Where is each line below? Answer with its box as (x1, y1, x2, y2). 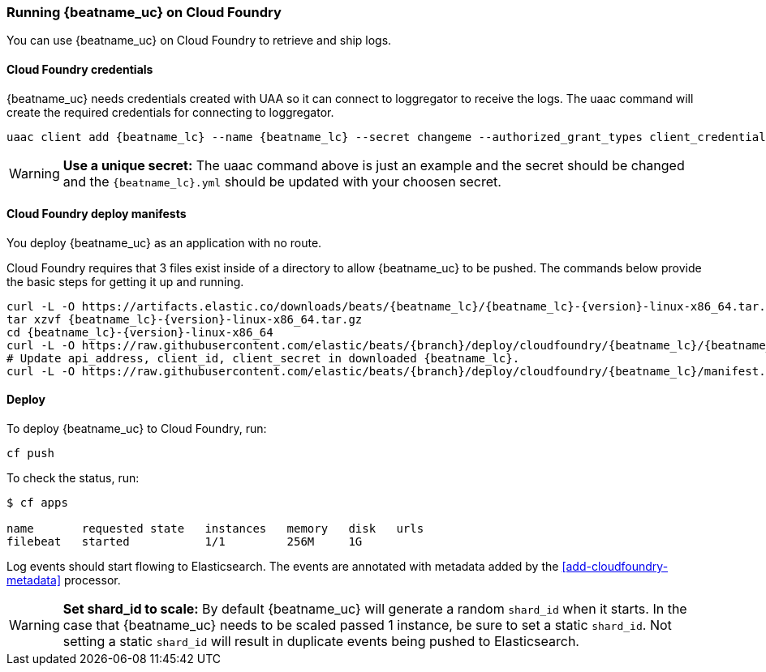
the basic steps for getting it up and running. (6, 274, 244, 289)
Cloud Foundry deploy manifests (6, 207, 187, 221)
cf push (6, 447, 55, 460)
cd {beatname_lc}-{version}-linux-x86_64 (6, 325, 273, 339)
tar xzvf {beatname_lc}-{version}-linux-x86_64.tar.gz (6, 312, 363, 326)
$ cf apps (6, 496, 68, 510)
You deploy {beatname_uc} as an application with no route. (6, 235, 322, 250)
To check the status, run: (6, 471, 140, 486)
